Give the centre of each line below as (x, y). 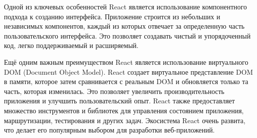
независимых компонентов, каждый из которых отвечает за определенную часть (124, 26)
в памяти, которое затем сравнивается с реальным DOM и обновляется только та (126, 81)
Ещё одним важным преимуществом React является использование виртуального (126, 62)
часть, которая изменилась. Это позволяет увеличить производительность (114, 91)
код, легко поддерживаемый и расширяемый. (71, 45)
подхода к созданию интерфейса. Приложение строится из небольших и (112, 16)
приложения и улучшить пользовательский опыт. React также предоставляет (120, 101)
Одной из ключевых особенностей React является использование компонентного (126, 6)
